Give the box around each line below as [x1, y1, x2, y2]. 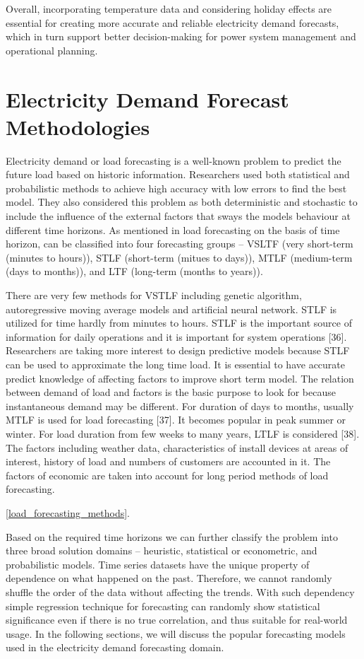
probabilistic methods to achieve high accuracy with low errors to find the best [6, 180, 347, 195]
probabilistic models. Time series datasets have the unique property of [6, 556, 310, 571]
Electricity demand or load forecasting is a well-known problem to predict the [6, 153, 341, 168]
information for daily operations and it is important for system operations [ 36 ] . [6, 329, 347, 344]
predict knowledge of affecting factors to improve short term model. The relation [6, 371, 354, 385]
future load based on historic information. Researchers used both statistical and [6, 167, 350, 182]
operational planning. [6, 42, 98, 57]
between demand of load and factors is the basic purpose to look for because [6, 385, 336, 400]
